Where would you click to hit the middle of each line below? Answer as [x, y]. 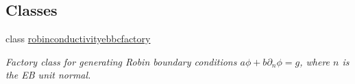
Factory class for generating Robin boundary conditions [121, 61]
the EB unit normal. [48, 75]
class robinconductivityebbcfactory [78, 39]
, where [315, 61]
